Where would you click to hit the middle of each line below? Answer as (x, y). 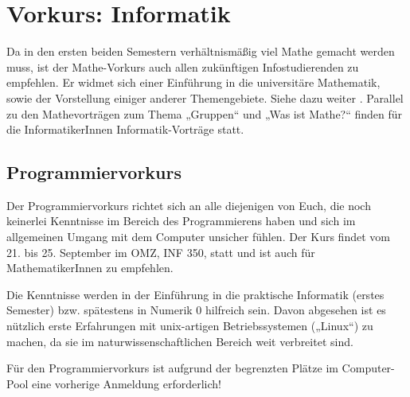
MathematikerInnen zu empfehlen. (90, 268)
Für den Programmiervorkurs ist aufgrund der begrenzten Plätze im (172, 368)
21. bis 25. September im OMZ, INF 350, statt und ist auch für (161, 252)
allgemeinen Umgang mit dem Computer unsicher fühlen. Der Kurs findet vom (198, 237)
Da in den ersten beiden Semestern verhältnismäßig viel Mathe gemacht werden (201, 51)
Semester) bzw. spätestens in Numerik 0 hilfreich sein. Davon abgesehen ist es (196, 310)
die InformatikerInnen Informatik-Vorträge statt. (125, 129)
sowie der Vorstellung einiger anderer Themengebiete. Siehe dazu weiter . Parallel (205, 97)
